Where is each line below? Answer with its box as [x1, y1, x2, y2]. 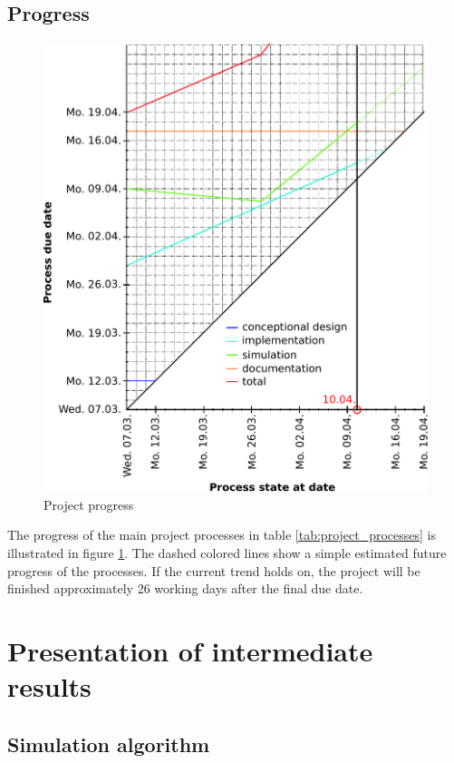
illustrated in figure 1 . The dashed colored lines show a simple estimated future [7, 543, 447, 562]
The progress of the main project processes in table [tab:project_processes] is [7, 525, 437, 544]
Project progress [43, 494, 134, 514]
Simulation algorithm [7, 729, 210, 758]
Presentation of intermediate [7, 632, 373, 670]
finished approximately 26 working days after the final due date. [7, 579, 363, 598]
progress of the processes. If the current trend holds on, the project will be [7, 561, 420, 580]
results [7, 668, 92, 705]
